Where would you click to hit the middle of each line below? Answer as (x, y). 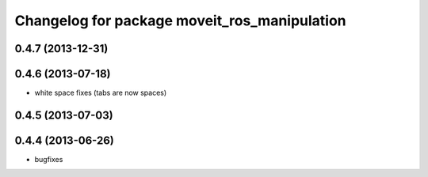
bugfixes (49, 159)
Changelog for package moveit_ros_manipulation (180, 21)
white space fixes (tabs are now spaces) (101, 93)
